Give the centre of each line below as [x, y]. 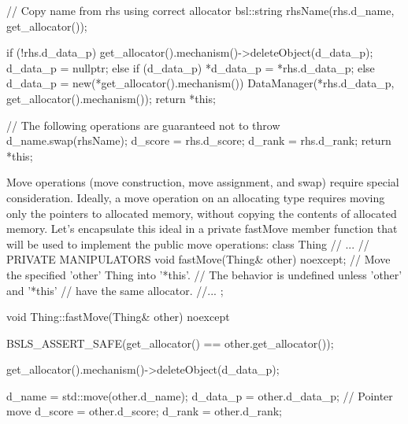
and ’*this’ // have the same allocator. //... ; [115, 290]
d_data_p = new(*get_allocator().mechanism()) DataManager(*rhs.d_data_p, [200, 83]
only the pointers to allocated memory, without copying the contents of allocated [202, 213]
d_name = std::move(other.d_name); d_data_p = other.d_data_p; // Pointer [200, 395]
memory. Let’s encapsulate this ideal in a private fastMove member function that [202, 229]
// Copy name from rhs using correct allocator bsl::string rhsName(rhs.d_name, [200, 10]
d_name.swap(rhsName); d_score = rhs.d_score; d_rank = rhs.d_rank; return [199, 140]
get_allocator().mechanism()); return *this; [111, 98]
